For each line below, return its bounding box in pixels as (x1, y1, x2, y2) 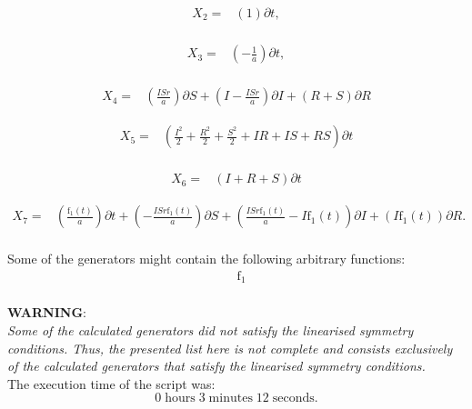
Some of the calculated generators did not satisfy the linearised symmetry (7, 321, 414, 340)
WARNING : (7, 303, 86, 322)
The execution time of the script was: (7, 374, 216, 393)
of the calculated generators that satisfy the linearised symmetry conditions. (7, 356, 426, 375)
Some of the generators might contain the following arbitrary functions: (7, 249, 406, 268)
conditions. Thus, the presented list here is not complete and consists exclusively (7, 338, 453, 357)
